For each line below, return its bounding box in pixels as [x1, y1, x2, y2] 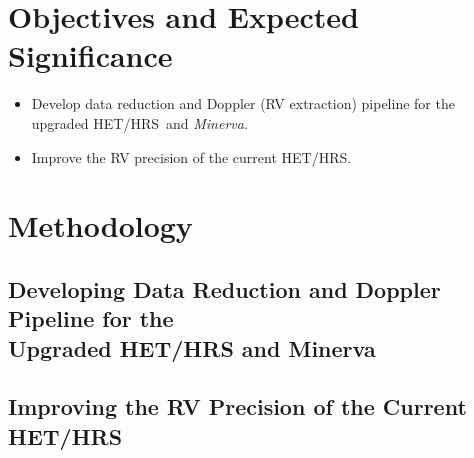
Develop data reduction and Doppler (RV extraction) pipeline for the [31, 93, 455, 114]
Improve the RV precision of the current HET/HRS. [31, 146, 352, 167]
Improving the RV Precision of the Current [8, 391, 467, 422]
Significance [8, 35, 173, 76]
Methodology [8, 205, 193, 246]
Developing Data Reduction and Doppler [8, 273, 441, 304]
